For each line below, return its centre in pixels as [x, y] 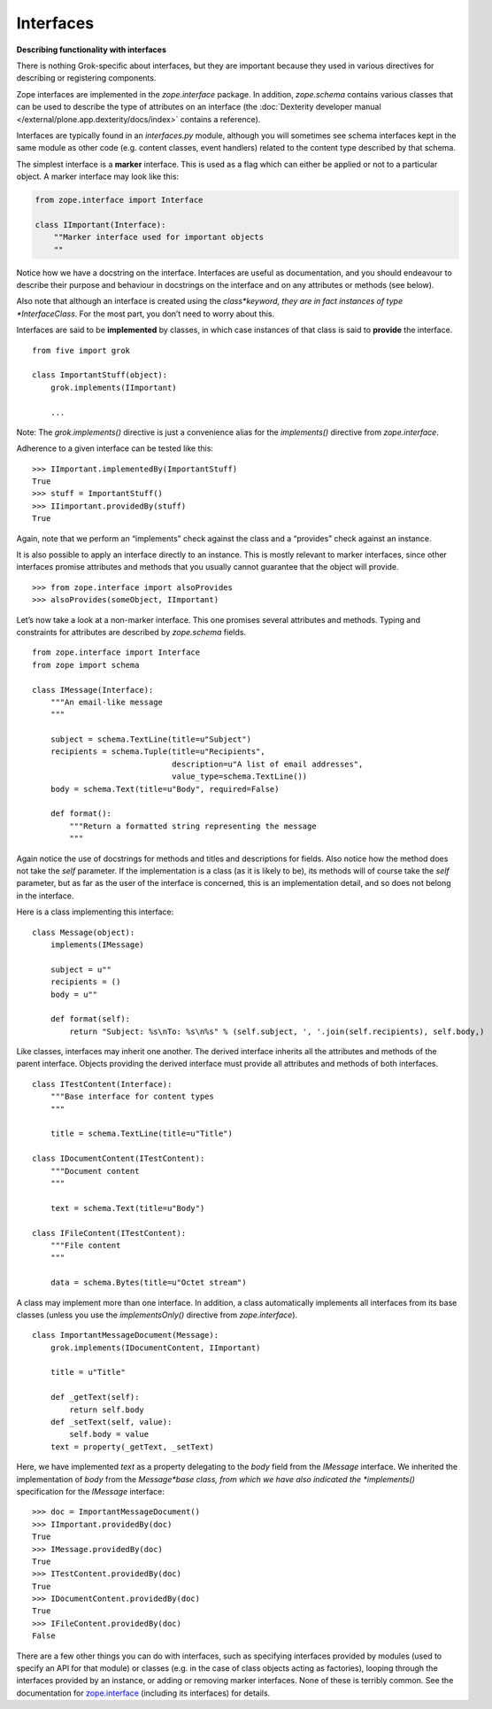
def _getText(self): [95, 1397]
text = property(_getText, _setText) [132, 1447]
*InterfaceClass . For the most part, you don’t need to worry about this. [146, 314]
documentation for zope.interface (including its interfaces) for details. [143, 1693]
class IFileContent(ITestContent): [109, 1233]
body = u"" [74, 994]
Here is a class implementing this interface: [95, 912]
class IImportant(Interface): [100, 225]
